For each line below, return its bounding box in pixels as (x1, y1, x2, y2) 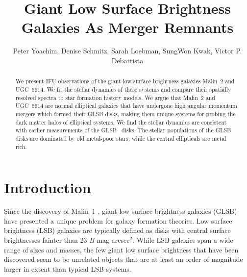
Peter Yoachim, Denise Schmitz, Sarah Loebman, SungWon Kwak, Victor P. (13, 46, 242, 56)
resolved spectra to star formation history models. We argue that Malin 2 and (15, 93, 215, 101)
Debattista (111, 55, 144, 65)
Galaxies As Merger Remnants (21, 17, 234, 37)
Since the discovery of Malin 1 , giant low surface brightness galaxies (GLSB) (4, 206, 237, 216)
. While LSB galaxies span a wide (132, 234, 233, 245)
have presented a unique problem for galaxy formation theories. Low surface (4, 215, 232, 226)
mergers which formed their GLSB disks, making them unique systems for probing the (15, 109, 236, 118)
